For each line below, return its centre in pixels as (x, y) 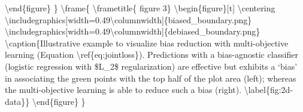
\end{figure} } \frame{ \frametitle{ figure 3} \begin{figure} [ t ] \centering (140, 8)
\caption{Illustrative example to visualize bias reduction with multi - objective (147, 43)
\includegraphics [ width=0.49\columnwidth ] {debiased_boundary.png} (133, 31)
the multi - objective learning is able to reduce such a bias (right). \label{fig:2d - (149, 90)
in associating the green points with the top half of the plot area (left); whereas (151, 78)
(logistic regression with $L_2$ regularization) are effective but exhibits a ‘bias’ (151, 66)
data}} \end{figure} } (45, 101)
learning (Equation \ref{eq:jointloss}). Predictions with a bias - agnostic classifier (151, 55)
